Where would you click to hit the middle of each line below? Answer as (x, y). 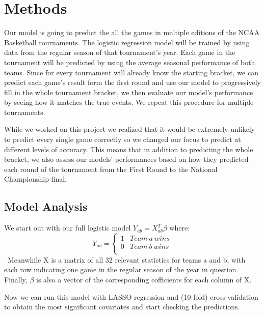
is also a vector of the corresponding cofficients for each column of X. (144, 280)
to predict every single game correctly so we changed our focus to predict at (123, 139)
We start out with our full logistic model (68, 228)
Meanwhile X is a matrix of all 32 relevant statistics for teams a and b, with (126, 259)
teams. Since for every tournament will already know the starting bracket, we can (131, 72)
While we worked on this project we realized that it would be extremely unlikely (130, 129)
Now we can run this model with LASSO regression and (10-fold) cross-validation (131, 296)
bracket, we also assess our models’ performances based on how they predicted (126, 159)
